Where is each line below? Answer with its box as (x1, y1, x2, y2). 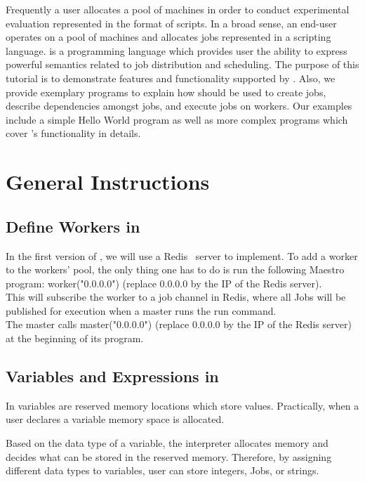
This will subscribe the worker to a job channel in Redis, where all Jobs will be (6, 289, 346, 304)
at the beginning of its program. (6, 331, 144, 346)
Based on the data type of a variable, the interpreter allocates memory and (6, 436, 328, 450)
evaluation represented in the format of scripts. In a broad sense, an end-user (6, 15, 337, 30)
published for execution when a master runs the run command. (6, 303, 277, 318)
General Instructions (6, 167, 210, 196)
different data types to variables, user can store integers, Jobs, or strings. (6, 463, 319, 478)
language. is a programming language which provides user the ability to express (6, 43, 347, 58)
